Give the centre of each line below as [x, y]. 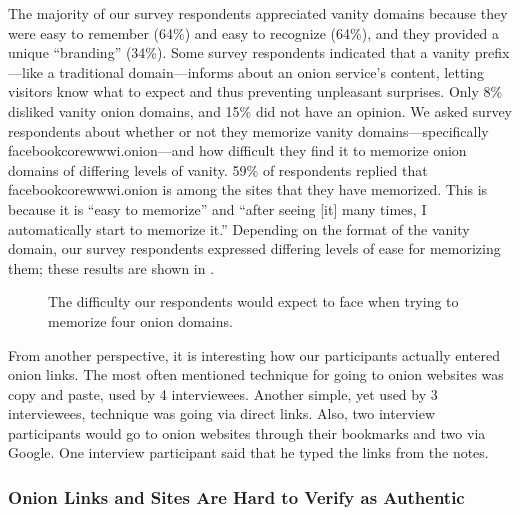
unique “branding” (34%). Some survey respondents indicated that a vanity [239, 52]
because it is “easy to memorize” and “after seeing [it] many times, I [217, 208]
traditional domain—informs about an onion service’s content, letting [271, 71]
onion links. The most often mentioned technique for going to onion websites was [256, 374]
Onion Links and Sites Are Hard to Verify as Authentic [236, 496]
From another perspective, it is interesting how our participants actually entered [254, 354]
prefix [492, 52]
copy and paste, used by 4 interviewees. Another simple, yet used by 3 [223, 393]
